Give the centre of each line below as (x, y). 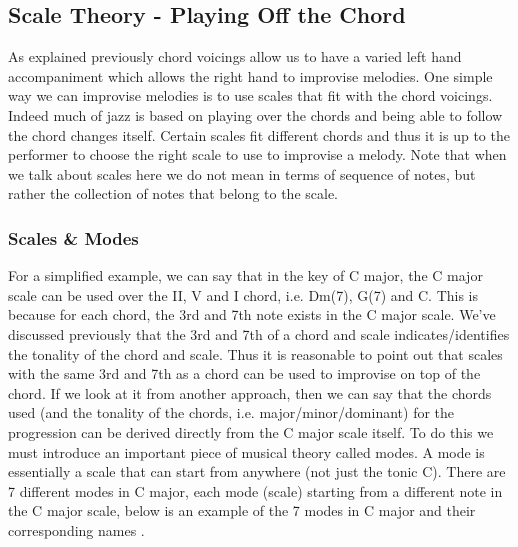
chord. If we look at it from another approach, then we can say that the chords (250, 392)
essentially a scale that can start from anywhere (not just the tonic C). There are (257, 471)
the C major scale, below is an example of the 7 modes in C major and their (242, 510)
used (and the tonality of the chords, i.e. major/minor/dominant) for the (231, 412)
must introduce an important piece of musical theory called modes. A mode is (246, 451)
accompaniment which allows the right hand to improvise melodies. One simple (250, 75)
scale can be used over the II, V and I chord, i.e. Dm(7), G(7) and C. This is (243, 294)
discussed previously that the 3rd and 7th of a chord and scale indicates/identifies (259, 333)
